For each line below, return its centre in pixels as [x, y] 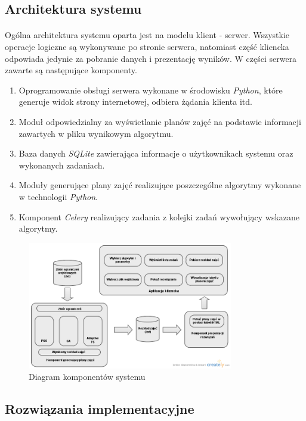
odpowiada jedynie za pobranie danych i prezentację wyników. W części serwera [151, 58]
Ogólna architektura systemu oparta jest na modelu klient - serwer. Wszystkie [147, 35]
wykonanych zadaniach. [62, 165]
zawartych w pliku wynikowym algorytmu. [96, 133]
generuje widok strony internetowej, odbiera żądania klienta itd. [135, 102]
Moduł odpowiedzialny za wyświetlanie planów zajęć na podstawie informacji [160, 121]
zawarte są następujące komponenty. [71, 70]
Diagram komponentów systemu [87, 377]
